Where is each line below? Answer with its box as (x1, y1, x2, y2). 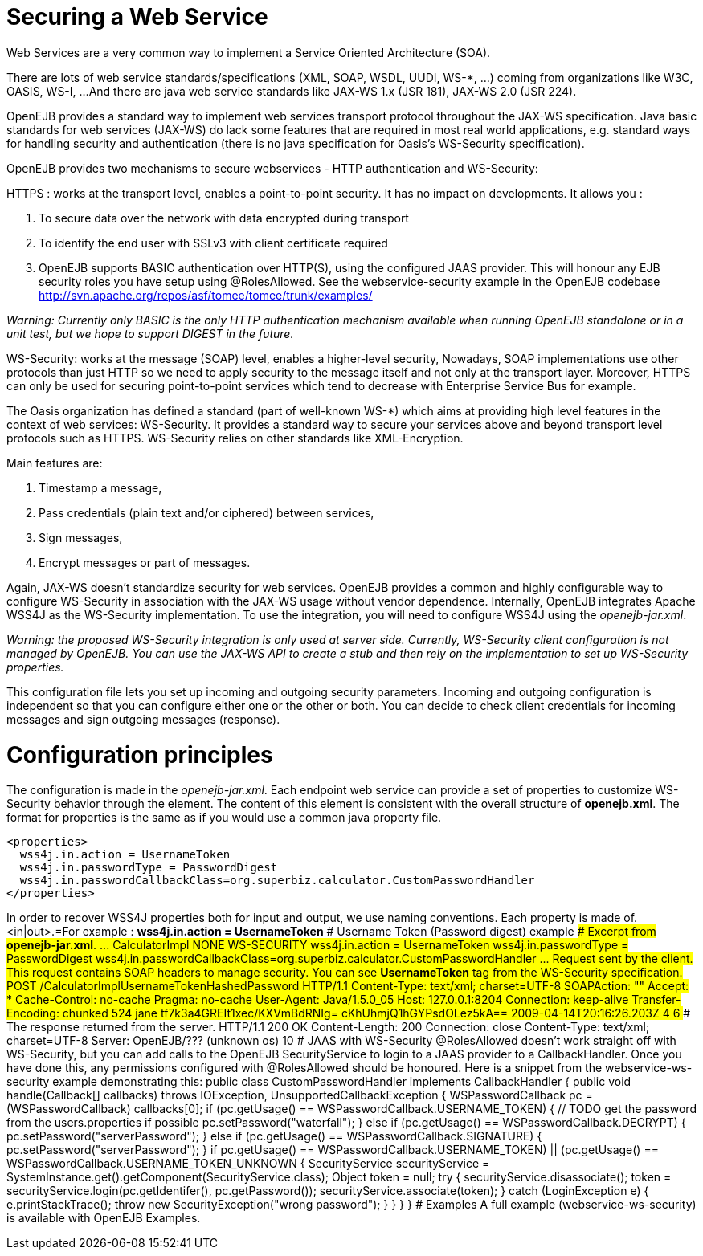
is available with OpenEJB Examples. (6, 1211, 201, 1225)
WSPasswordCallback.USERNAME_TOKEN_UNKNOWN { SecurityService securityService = (6, 1156, 490, 1171)
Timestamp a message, (39, 480, 162, 495)
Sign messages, (39, 530, 123, 544)
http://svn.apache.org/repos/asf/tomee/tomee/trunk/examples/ (39, 287, 373, 302)
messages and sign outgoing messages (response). (6, 712, 280, 726)
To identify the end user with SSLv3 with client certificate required (39, 235, 388, 250)
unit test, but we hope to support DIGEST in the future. (6, 326, 294, 341)
